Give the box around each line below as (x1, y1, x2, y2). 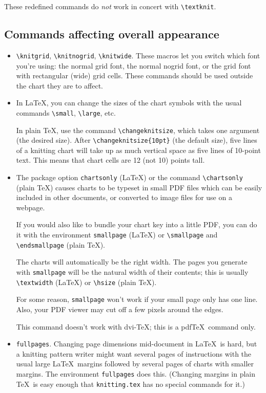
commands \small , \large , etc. (16, 107, 116, 118)
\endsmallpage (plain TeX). (16, 239, 105, 250)
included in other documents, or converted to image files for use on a (16, 192, 232, 203)
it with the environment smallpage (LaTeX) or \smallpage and (16, 229, 218, 240)
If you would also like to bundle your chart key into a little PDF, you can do (16, 219, 257, 230)
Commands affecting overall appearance (4, 26, 219, 42)
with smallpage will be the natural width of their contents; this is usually (16, 266, 249, 277)
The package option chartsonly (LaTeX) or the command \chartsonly (16, 172, 243, 183)
